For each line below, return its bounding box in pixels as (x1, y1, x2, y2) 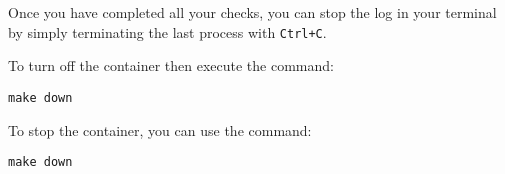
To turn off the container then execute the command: (8, 55, 334, 76)
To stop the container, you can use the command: (8, 119, 312, 140)
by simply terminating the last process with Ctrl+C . (8, 21, 327, 42)
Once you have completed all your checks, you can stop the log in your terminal (8, 2, 497, 22)
